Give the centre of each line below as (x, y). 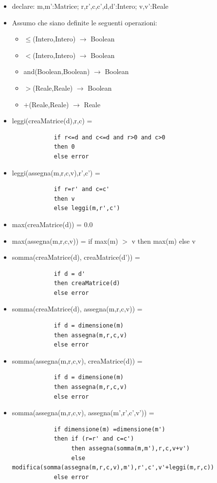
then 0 (64, 147)
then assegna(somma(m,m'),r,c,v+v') (130, 448)
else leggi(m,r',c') (87, 208)
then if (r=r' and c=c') (94, 439)
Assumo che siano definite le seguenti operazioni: (85, 22)
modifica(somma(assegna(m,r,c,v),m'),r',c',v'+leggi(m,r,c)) (113, 468)
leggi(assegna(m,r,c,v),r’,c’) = (56, 172)
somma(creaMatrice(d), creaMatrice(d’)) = (76, 257)
